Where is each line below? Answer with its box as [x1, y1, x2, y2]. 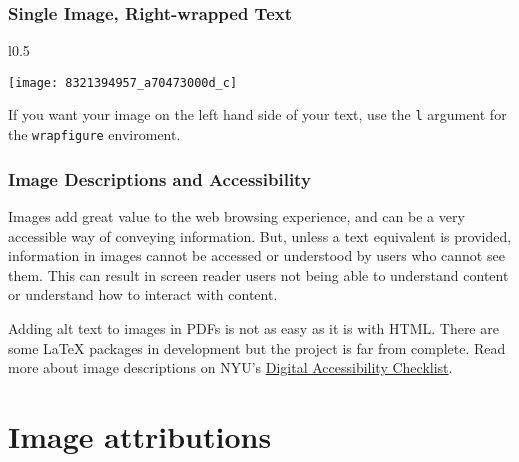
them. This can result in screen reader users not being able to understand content [8, 264, 509, 285]
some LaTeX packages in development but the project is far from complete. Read [8, 337, 506, 358]
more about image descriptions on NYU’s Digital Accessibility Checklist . [8, 357, 453, 378]
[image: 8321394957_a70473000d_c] [8, 75, 238, 90]
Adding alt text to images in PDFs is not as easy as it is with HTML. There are [8, 317, 499, 338]
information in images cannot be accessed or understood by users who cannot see [8, 245, 505, 266]
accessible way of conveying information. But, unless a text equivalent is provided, [8, 225, 512, 246]
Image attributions [8, 415, 272, 456]
